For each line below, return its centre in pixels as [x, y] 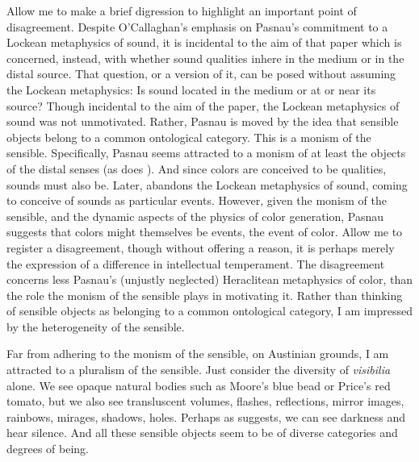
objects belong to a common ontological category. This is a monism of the [189, 137]
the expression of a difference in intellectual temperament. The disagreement [196, 263]
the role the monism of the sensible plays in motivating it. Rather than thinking [205, 295]
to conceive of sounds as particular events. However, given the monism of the [197, 200]
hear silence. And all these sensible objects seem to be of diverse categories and [202, 433]
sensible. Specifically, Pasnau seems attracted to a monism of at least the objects [206, 153]
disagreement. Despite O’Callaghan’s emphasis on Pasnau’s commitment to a [197, 26]
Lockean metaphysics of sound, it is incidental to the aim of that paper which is [204, 42]
